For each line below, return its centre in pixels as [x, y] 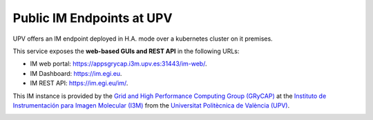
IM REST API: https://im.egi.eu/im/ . [79, 83]
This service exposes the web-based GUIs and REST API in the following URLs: [126, 51]
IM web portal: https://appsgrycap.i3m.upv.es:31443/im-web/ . [118, 64]
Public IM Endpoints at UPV [93, 18]
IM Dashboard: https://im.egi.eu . [76, 73]
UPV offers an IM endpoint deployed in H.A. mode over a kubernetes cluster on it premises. [143, 39]
